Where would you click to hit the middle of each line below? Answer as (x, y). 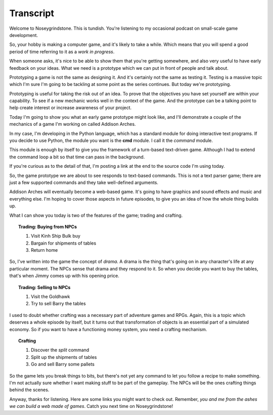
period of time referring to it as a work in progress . (62, 52)
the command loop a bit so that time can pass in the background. (77, 157)
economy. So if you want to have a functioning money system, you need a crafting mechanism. (108, 329)
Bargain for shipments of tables (64, 243)
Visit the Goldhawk (51, 297)
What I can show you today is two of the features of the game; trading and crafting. (96, 215)
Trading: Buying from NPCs (48, 226)
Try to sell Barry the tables (58, 304)
